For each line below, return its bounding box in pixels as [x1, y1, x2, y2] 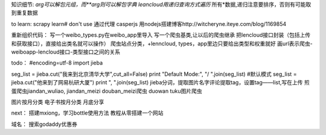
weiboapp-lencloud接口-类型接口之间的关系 [11, 48, 121, 55]
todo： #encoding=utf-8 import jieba [11, 59, 103, 66]
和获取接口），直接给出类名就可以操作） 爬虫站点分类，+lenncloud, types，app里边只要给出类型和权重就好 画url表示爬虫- [11, 40, 313, 47]
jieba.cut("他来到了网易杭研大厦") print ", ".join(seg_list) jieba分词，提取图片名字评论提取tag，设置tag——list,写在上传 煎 [11, 79, 310, 86]
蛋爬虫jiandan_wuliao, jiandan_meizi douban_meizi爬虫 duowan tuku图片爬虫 [11, 87, 202, 95]
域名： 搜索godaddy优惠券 [11, 121, 78, 128]
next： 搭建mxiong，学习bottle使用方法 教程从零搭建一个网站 [11, 109, 164, 117]
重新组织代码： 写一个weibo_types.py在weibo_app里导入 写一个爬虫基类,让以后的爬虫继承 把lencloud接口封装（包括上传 [11, 31, 311, 39]
